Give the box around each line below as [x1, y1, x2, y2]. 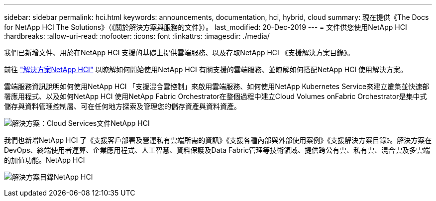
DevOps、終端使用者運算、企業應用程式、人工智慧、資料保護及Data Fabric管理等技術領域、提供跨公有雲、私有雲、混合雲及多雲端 [4, 146, 431, 154]
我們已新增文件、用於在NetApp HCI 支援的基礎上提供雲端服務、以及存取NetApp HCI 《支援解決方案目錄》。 [4, 48, 354, 57]
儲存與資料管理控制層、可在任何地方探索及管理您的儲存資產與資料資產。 [4, 102, 241, 110]
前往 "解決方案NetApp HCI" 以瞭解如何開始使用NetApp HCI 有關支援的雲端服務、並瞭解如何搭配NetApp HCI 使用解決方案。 [4, 65, 408, 74]
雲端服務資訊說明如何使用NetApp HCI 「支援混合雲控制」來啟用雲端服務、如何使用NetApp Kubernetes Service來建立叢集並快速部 [4, 82, 430, 91]
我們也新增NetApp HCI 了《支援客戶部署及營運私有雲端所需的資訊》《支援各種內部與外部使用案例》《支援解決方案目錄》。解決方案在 [4, 136, 432, 144]
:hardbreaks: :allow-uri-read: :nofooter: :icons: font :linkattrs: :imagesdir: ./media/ [4, 32, 270, 40]
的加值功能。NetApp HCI [4, 156, 85, 164]
